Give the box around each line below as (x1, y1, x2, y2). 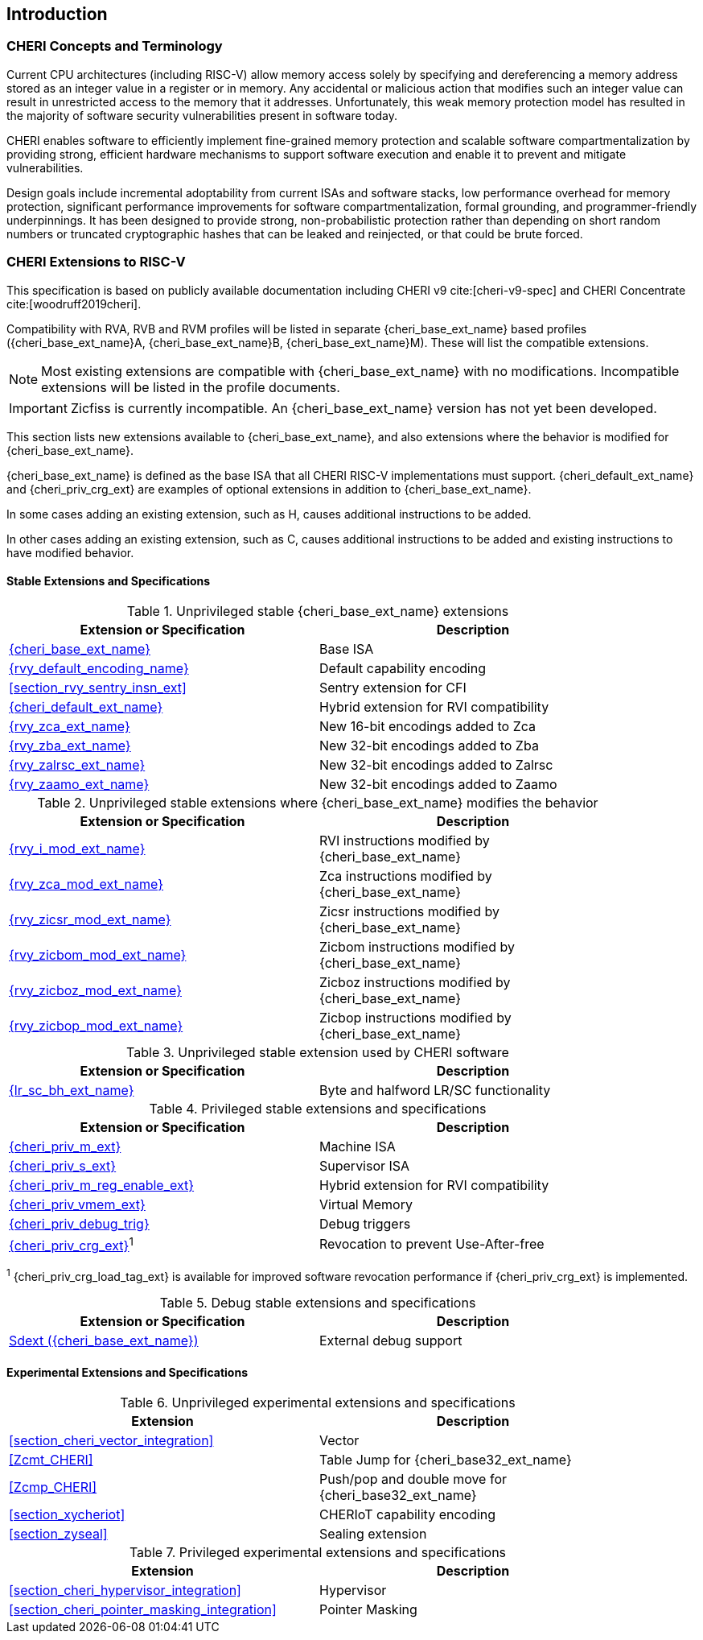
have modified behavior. (6, 545, 134, 560)
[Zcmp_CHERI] (9, 1478, 97, 1495)
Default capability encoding (319, 659, 486, 676)
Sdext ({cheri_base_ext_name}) (9, 1332, 199, 1349)
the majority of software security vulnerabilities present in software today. (6, 108, 397, 122)
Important (9, 399, 68, 416)
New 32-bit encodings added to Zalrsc (319, 756, 553, 773)
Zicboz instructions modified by (319, 973, 511, 990)
